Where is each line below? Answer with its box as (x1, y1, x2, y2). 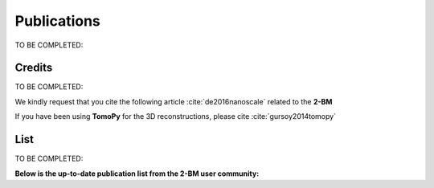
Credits (14, 61, 53, 75)
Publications (14, 12, 100, 30)
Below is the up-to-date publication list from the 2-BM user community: (14, 169, 260, 178)
